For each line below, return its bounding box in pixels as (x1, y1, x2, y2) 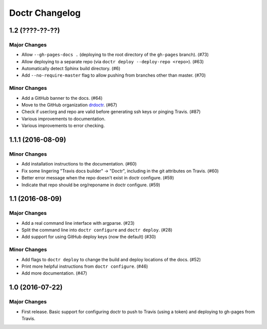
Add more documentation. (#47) (21, 270, 88, 276)
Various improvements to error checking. (21, 123, 105, 128)
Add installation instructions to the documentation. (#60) (21, 161, 137, 167)
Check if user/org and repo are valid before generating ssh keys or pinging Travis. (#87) (21, 109, 201, 115)
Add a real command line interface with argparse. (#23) (21, 220, 135, 226)
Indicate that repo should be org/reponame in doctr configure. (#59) (21, 182, 161, 188)
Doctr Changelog (9, 7, 81, 18)
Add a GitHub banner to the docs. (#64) (21, 95, 103, 101)
